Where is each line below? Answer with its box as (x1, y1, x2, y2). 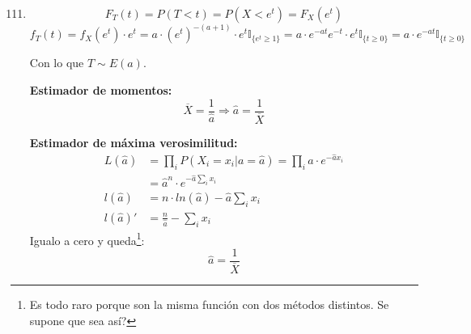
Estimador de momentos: (29, 82, 172, 99)
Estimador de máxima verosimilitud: (29, 133, 238, 150)
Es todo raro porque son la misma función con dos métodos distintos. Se (29, 295, 389, 312)
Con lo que (29, 54, 84, 71)
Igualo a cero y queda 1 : (29, 229, 145, 248)
